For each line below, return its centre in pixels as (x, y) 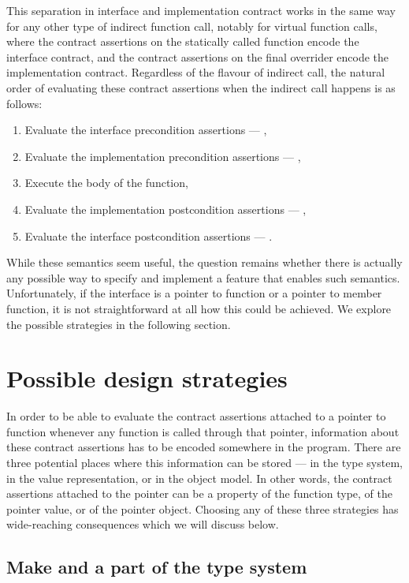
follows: (24, 103)
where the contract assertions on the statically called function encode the (183, 41)
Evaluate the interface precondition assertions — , (146, 130)
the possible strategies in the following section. (119, 324)
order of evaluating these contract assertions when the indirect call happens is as (201, 87)
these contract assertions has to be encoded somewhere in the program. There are (204, 447)
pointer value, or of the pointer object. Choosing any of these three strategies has (203, 508)
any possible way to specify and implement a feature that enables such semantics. (203, 277)
